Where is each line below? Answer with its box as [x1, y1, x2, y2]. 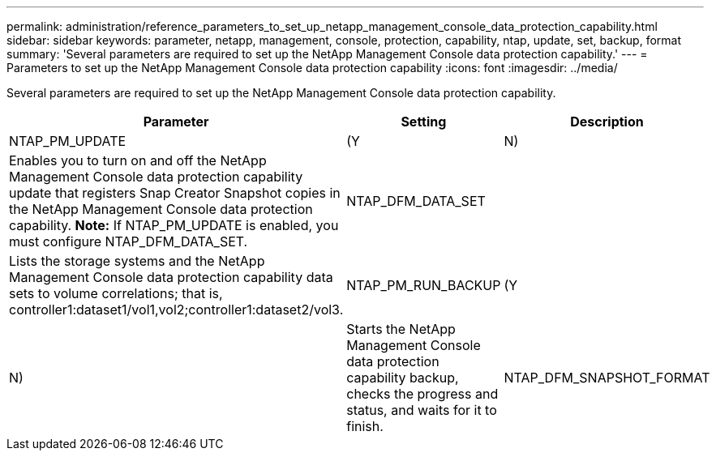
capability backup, [346, 369, 459, 386]
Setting [401, 113, 447, 130]
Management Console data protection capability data [9, 269, 333, 285]
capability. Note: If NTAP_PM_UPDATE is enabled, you [9, 217, 339, 233]
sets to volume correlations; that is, [9, 285, 223, 301]
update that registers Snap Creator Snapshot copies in [9, 185, 341, 201]
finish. [346, 418, 384, 434]
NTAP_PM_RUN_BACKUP [346, 277, 501, 293]
